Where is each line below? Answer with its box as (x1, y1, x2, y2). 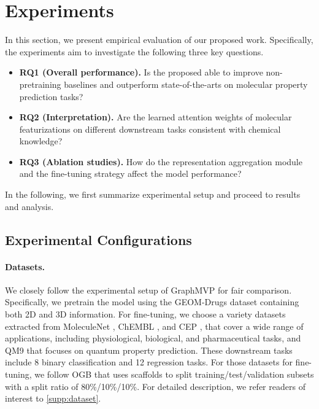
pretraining (19, 77, 61, 90)
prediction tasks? (19, 90, 83, 103)
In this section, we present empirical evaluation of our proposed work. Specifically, (5, 33, 313, 46)
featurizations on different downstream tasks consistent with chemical (19, 122, 281, 135)
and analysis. (5, 200, 54, 212)
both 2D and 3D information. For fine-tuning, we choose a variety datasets (5, 308, 286, 321)
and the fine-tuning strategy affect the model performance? (19, 167, 242, 180)
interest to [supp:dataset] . (5, 392, 101, 405)
